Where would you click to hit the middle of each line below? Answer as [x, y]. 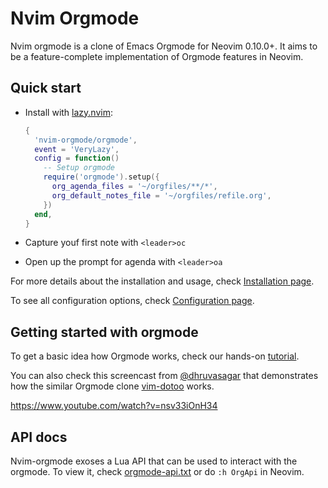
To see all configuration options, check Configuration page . [132, 301]
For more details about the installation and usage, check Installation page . [162, 281]
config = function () [77, 158]
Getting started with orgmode [104, 332]
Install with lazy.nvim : [68, 112]
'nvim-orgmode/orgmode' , [86, 140]
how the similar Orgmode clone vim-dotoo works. [112, 386]
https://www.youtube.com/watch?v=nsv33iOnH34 [114, 406]
